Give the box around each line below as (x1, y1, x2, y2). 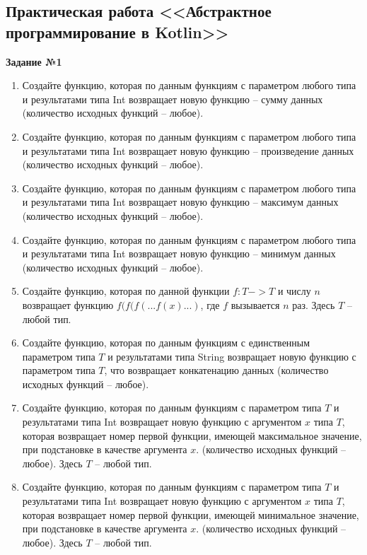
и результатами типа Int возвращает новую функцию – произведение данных (22, 143, 354, 158)
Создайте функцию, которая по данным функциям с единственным (22, 335, 310, 350)
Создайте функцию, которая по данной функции (22, 284, 230, 298)
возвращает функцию (22, 297, 114, 312)
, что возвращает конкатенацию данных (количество (104, 363, 329, 378)
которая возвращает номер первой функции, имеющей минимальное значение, (22, 507, 359, 522)
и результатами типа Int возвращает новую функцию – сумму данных (22, 91, 323, 106)
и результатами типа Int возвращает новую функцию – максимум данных (22, 194, 339, 209)
